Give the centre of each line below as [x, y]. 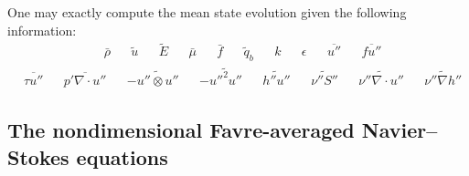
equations [122, 156]
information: [42, 30]
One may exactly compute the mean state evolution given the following [207, 12]
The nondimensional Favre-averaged [181, 130]
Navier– [400, 130]
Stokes [38, 156]
